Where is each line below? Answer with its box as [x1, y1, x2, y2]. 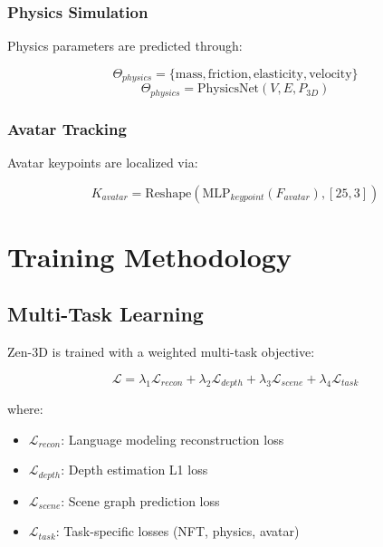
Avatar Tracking [7, 117, 127, 139]
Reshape [145, 187, 192, 200]
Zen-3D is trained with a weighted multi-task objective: [7, 342, 315, 361]
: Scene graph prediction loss [61, 491, 220, 510]
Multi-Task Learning [7, 300, 204, 328]
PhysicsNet [197, 82, 260, 96]
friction [207, 67, 248, 81]
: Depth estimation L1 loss [61, 460, 208, 479]
